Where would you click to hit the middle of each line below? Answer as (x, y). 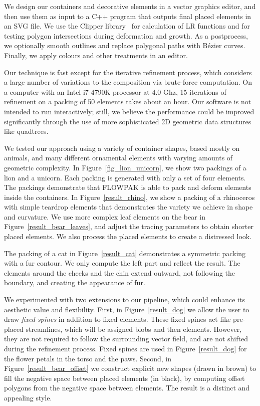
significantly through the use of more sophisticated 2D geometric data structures (128, 121)
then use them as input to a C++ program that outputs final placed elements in (128, 16)
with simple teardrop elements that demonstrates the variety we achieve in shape (128, 207)
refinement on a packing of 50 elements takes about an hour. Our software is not (128, 101)
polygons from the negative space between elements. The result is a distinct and (127, 388)
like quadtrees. (26, 131)
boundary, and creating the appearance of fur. (75, 282)
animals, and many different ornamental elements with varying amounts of (118, 158)
